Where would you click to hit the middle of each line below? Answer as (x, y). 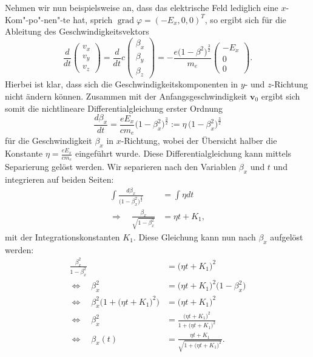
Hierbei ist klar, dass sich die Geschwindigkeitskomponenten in (122, 84)
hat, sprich (93, 19)
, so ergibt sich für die (245, 19)
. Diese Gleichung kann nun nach (194, 236)
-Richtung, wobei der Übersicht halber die (199, 141)
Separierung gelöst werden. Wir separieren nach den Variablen (121, 167)
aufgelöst (287, 236)
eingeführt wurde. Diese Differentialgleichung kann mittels (183, 153)
